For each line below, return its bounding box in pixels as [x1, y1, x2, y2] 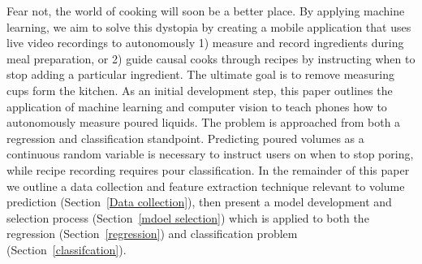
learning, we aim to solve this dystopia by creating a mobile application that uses [6, 18, 411, 35]
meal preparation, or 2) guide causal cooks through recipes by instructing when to [6, 50, 416, 67]
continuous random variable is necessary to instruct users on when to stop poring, [6, 145, 414, 162]
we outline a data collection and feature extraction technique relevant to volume [6, 177, 405, 194]
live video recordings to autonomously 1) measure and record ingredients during [6, 34, 404, 51]
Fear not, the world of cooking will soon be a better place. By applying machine [6, 2, 405, 19]
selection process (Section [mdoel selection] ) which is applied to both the [6, 209, 369, 226]
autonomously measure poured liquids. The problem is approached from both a [6, 114, 401, 131]
